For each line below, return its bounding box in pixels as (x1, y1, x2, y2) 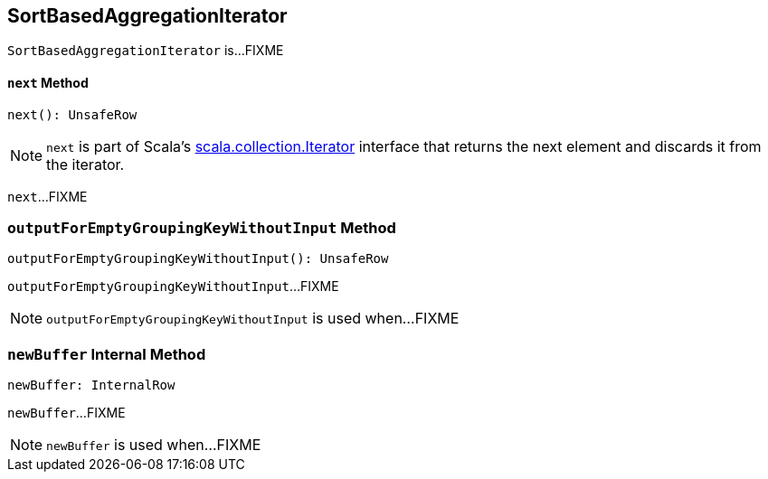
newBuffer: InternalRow (7, 378, 175, 393)
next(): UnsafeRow (7, 107, 137, 122)
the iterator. (46, 155, 125, 174)
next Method (7, 75, 89, 91)
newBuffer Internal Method (7, 344, 206, 363)
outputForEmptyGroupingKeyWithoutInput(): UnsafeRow (7, 251, 389, 267)
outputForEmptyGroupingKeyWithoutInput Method (7, 219, 396, 238)
